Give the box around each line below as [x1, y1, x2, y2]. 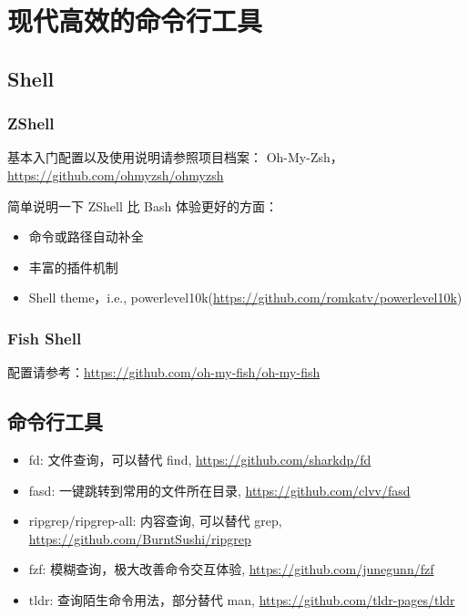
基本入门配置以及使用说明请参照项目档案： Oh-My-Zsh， [7, 148, 343, 167]
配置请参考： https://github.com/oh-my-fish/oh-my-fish [7, 363, 320, 382]
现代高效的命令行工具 [7, 2, 263, 39]
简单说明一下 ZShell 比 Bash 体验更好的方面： [7, 196, 278, 215]
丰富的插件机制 [28, 257, 118, 276]
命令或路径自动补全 [28, 227, 144, 246]
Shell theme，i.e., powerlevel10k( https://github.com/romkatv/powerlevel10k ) [28, 288, 463, 307]
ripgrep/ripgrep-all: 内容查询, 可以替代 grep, [28, 511, 282, 530]
